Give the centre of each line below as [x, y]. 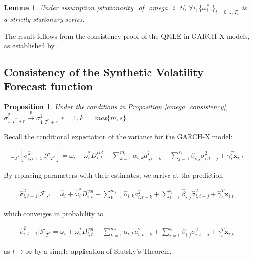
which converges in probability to [54, 213]
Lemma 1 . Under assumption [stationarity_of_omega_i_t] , [95, 7]
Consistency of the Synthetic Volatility [104, 71]
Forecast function [49, 86]
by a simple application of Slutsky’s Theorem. [103, 250]
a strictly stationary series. [44, 19]
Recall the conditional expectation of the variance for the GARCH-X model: [118, 136]
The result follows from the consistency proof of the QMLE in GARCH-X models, [127, 36]
